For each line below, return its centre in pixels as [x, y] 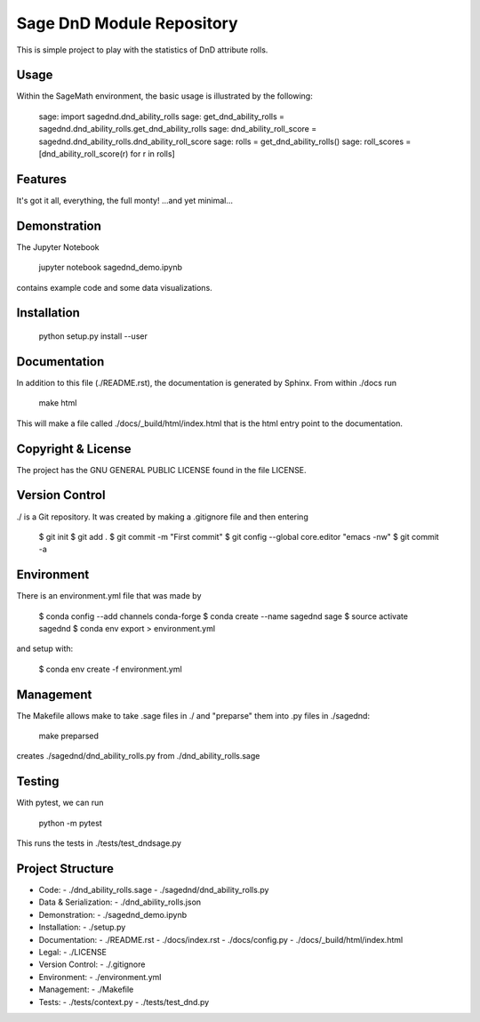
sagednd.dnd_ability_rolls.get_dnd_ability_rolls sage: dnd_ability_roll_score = [178, 129]
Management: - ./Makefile [86, 990]
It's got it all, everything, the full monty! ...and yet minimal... [125, 200]
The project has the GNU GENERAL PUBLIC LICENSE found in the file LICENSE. [161, 470]
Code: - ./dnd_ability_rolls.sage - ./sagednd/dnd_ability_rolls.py [154, 890]
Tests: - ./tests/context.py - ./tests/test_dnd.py [124, 1002]
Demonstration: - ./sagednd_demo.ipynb [112, 914]
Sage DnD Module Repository [128, 23]
